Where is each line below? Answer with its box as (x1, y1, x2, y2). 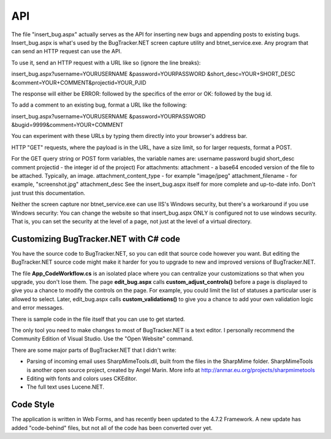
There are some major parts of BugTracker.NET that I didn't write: (11, 346, 177, 354)
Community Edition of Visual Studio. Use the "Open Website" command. (11, 335, 194, 343)
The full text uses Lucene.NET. (26, 383, 104, 391)
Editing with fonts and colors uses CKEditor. (26, 375, 137, 382)
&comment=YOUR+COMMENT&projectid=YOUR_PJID (11, 78, 146, 86)
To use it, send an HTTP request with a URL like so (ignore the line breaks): (11, 59, 201, 66)
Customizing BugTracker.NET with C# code (11, 234, 181, 244)
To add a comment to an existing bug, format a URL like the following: (11, 101, 187, 109)
